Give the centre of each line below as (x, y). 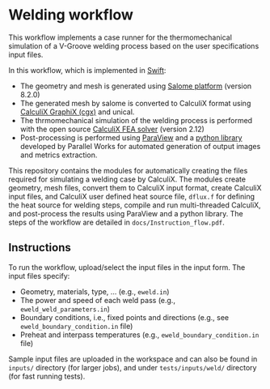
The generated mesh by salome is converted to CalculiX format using (135, 103)
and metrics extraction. (59, 155)
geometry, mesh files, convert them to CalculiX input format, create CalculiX (135, 187)
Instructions (40, 248)
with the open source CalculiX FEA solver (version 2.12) (112, 129)
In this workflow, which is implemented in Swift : (87, 70)
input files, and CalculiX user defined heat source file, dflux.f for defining (131, 196)
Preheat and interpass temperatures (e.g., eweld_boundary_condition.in (139, 335)
